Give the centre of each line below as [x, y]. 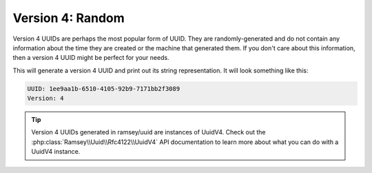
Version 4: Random [69, 18]
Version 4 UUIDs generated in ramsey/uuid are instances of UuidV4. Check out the [148, 132]
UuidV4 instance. [56, 152]
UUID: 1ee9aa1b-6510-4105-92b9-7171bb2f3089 [104, 89]
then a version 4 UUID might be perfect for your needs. [91, 58]
